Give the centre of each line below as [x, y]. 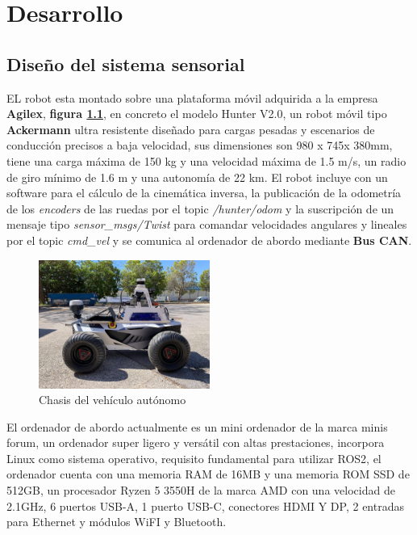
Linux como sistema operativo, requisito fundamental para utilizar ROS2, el [194, 458]
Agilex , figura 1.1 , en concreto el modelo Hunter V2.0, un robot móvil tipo [197, 114]
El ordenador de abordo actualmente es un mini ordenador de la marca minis [197, 426]
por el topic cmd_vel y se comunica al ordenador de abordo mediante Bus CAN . [209, 240]
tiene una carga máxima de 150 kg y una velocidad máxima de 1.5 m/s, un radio [206, 160]
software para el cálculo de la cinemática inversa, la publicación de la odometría [204, 193]
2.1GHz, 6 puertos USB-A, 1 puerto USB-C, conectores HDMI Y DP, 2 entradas [205, 506]
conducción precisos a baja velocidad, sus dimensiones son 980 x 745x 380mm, [200, 145]
